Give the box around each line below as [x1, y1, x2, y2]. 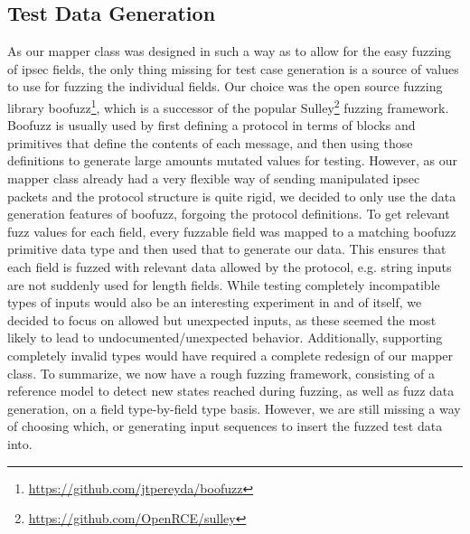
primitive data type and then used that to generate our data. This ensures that [7, 239, 446, 258]
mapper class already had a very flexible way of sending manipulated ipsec [7, 169, 420, 188]
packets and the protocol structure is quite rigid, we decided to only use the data [7, 186, 456, 205]
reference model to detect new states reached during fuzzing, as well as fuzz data [7, 381, 455, 400]
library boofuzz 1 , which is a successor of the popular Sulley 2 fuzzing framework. [7, 95, 449, 117]
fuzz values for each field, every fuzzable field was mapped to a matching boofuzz [7, 221, 456, 240]
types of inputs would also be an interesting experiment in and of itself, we [7, 293, 422, 312]
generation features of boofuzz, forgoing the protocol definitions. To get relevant [7, 204, 450, 223]
